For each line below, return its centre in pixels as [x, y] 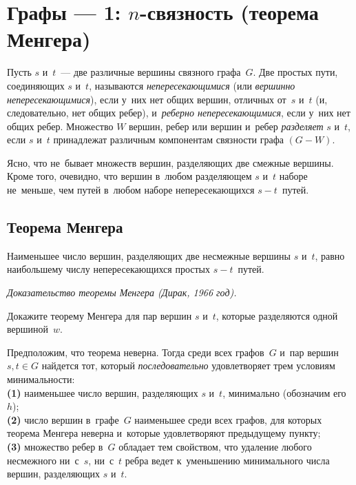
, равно [330, 255]
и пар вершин [309, 352]
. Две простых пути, [295, 72]
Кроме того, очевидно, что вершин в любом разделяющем [129, 176]
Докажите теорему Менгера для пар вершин [100, 315]
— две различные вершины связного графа [151, 72]
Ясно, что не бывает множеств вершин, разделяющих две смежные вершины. [170, 162]
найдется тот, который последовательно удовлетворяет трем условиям [188, 365]
